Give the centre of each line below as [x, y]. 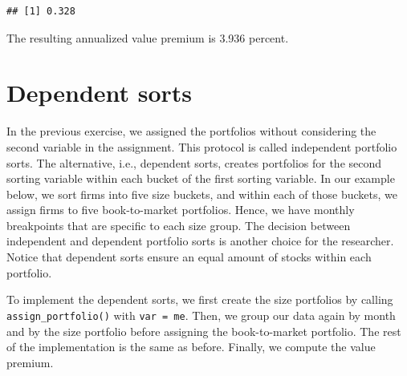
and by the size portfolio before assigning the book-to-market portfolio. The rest [204, 331]
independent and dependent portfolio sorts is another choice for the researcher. [200, 241]
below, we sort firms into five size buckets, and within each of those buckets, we [202, 194]
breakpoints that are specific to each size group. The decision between [179, 225]
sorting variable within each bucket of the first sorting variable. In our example [201, 178]
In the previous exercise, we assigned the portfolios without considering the [191, 131]
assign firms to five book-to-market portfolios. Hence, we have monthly [181, 210]
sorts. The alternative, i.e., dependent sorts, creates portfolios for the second [194, 162]
